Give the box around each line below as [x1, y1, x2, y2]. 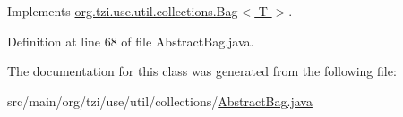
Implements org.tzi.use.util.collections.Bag [7, 2, 238, 20]
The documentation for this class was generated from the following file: [7, 62, 397, 80]
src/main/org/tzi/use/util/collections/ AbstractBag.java [7, 91, 313, 110]
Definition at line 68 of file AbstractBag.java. [7, 31, 254, 50]
